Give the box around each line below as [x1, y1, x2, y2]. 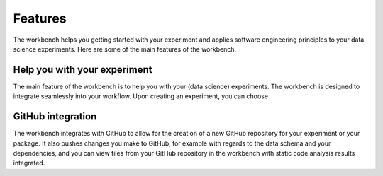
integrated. [13, 159, 45, 168]
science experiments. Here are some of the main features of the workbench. [13, 45, 237, 53]
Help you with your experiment [13, 64, 152, 76]
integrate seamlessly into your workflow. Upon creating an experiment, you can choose [13, 92, 269, 100]
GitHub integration [13, 110, 97, 123]
